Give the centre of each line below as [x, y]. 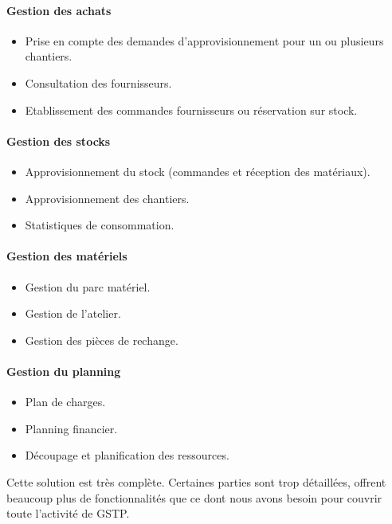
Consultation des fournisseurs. [98, 82]
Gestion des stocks [59, 141]
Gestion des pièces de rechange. [102, 340]
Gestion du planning [64, 371]
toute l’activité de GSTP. [68, 513]
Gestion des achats [59, 10]
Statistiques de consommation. [100, 225]
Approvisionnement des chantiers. [107, 198]
